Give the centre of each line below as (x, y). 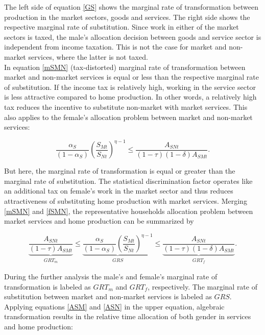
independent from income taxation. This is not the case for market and (115, 47)
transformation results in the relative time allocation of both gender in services (128, 316)
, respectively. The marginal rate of (202, 286)
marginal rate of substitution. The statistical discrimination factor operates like (128, 181)
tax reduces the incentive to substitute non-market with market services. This (126, 106)
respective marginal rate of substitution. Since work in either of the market (122, 27)
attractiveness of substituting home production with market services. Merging (126, 201)
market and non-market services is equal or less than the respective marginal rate (131, 77)
